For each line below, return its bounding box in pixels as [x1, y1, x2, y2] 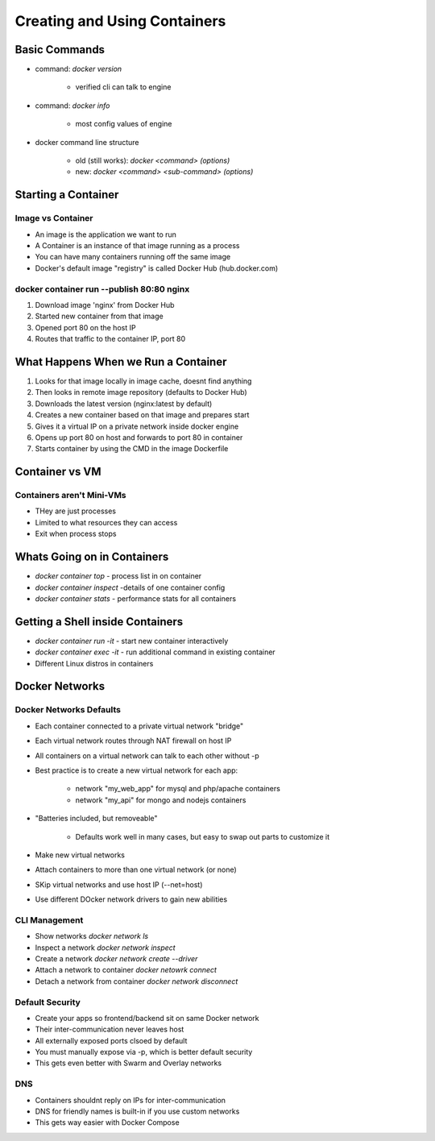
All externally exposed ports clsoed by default [35, 1035, 188, 1045]
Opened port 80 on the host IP [35, 322, 136, 332]
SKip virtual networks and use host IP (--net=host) [35, 879, 203, 890]
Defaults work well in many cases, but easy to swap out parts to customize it [75, 832, 330, 841]
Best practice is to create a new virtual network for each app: [35, 766, 238, 775]
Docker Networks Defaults [14, 704, 121, 716]
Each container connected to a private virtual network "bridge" [35, 721, 244, 731]
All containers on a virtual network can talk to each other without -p [35, 750, 259, 761]
